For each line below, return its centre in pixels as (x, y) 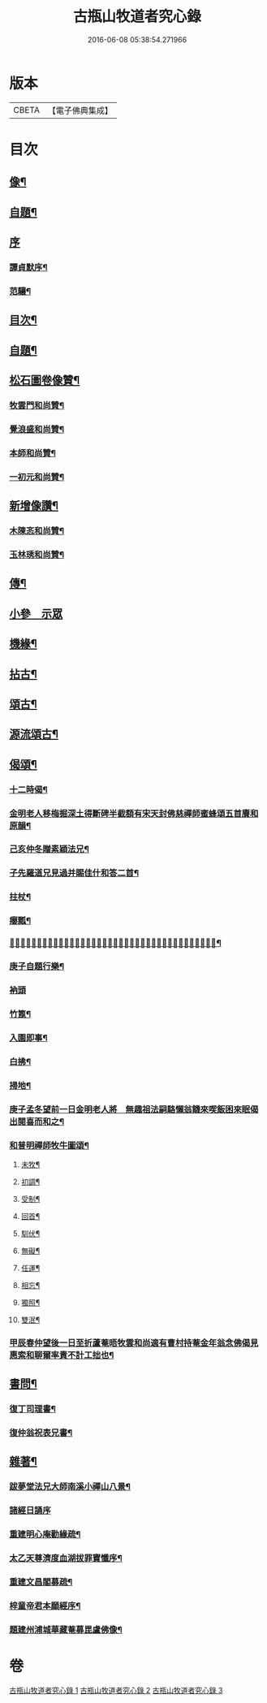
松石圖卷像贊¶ (45, 380)
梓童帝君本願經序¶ (45, 1606)
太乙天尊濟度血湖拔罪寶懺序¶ (66, 1558)
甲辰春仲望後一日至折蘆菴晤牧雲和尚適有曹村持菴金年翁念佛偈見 (134, 1342)
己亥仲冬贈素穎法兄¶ (50, 849)
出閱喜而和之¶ (37, 1122)
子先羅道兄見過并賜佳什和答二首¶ (74, 873)
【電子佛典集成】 (80, 110)
